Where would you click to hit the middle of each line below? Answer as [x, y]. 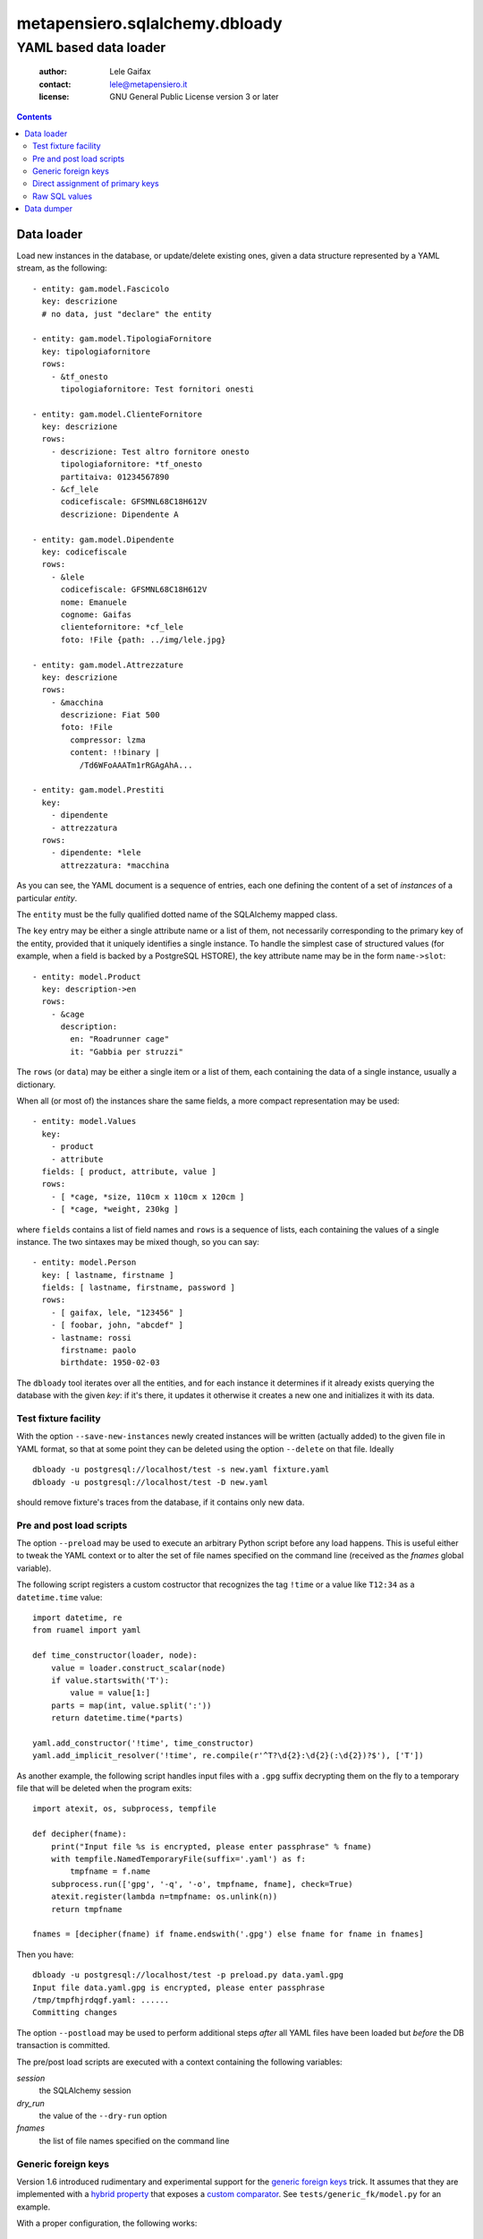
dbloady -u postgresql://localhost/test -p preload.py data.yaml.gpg [188, 1975]
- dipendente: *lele [96, 853]
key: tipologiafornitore [96, 351]
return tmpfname [86, 1909]
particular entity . [47, 898]
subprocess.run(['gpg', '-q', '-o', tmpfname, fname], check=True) [202, 1884]
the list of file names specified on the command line [134, 2140]
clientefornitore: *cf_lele [122, 627]
